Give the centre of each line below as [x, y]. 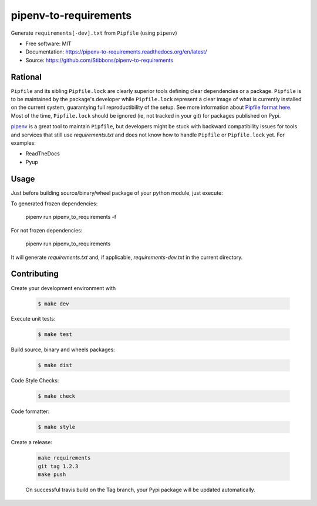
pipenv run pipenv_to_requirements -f [71, 217]
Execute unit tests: [33, 319]
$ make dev [53, 304]
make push [52, 475]
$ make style [57, 427]
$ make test [55, 334]
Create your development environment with [63, 288]
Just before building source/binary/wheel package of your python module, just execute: [117, 193]
